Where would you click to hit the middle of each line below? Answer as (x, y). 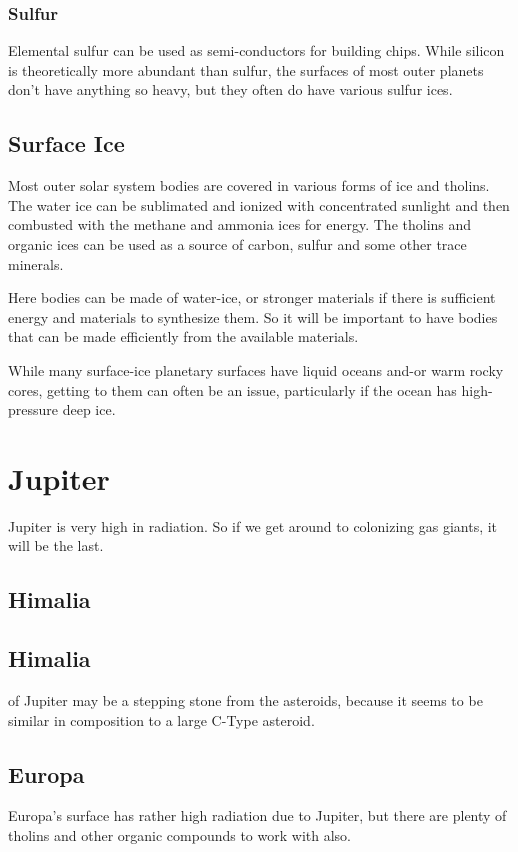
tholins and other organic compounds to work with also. (179, 835)
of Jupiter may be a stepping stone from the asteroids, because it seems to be (245, 700)
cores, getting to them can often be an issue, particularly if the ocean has (232, 389)
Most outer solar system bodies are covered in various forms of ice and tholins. (249, 185)
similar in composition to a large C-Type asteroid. (161, 719)
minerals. (36, 263)
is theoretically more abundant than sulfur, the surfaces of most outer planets (246, 69)
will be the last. (56, 545)
